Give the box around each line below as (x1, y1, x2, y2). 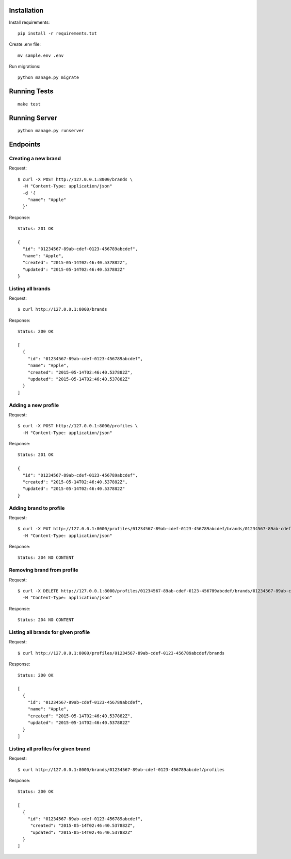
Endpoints (9, 140, 41, 149)
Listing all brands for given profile (9, 629, 90, 636)
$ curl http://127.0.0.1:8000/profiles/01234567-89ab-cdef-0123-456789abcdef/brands (17, 650, 225, 656)
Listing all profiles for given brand (9, 745, 90, 752)
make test (17, 101, 41, 107)
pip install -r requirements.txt (17, 31, 97, 36)
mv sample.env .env (17, 52, 64, 58)
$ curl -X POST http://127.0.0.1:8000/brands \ (17, 176, 133, 182)
